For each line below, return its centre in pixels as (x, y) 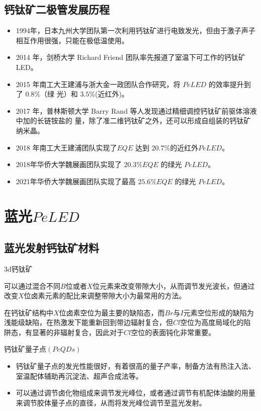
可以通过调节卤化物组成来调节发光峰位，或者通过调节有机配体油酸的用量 (136, 393)
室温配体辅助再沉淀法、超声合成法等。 (79, 376)
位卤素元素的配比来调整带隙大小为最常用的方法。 (105, 296)
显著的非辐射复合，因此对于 (78, 332)
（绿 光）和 (59, 94)
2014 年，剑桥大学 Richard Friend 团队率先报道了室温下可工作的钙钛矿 (130, 57)
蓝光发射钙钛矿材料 (52, 248)
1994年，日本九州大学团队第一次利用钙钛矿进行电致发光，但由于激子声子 (136, 30)
